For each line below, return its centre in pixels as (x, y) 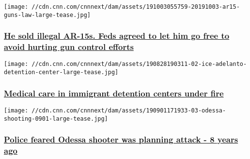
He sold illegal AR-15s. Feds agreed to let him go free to (117, 36)
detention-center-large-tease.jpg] (61, 72)
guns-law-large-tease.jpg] (47, 15)
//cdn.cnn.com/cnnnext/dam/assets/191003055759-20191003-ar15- (136, 7)
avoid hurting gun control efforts (69, 47)
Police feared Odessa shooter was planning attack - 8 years (121, 139)
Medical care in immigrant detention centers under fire (114, 93)
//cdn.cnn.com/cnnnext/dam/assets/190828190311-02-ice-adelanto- (139, 64)
